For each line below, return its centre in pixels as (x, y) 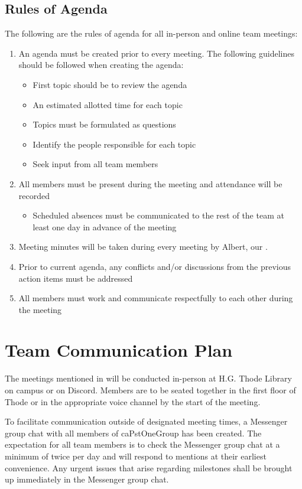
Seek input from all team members (95, 164)
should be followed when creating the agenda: (101, 65)
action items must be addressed (76, 278)
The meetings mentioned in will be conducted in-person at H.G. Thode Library (148, 378)
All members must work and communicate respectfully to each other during (156, 298)
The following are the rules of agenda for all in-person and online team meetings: (151, 33)
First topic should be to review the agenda (110, 84)
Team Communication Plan (119, 350)
